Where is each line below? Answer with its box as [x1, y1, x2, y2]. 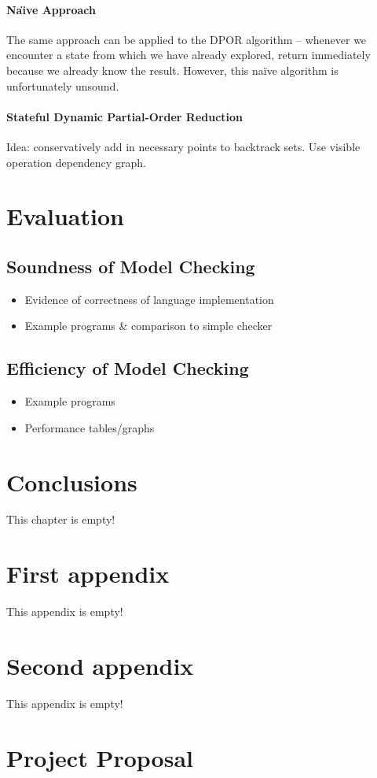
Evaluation [6, 200, 124, 232]
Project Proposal [6, 741, 193, 773]
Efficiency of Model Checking [6, 356, 249, 380]
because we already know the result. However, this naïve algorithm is [6, 61, 339, 78]
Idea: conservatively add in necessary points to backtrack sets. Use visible [6, 138, 361, 154]
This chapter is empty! [6, 511, 115, 528]
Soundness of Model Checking [6, 254, 255, 278]
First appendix [6, 558, 170, 590]
